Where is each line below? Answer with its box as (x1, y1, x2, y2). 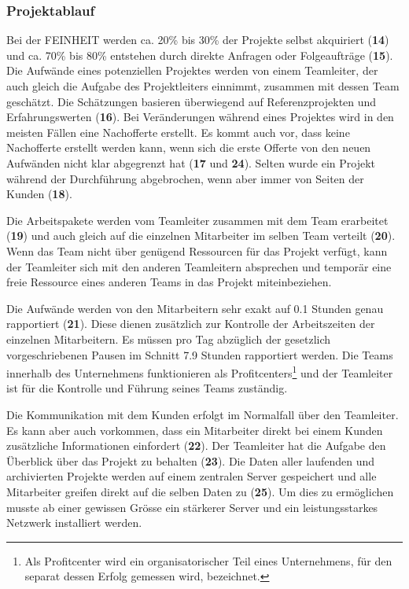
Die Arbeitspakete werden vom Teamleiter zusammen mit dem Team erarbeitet (6, 212, 389, 228)
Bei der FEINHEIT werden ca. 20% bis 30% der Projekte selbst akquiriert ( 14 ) (6, 31, 389, 48)
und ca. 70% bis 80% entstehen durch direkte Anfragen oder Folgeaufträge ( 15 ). (6, 46, 393, 63)
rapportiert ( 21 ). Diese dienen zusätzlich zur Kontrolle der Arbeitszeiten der (6, 315, 375, 332)
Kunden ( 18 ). (6, 186, 72, 202)
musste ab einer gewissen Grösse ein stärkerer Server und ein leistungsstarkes (6, 499, 378, 515)
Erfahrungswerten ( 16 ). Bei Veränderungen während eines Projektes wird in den (6, 109, 394, 125)
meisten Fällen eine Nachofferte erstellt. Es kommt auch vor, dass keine (6, 123, 350, 140)
